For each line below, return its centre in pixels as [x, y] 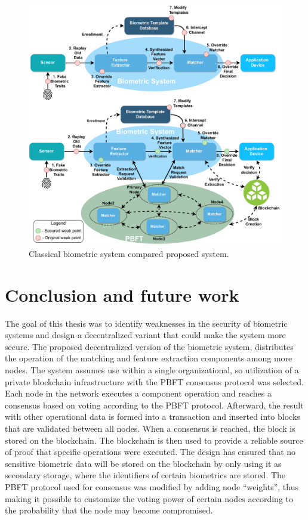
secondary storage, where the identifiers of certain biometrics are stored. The [145, 475]
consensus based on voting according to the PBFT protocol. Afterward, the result [154, 405]
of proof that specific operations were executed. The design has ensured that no [150, 452]
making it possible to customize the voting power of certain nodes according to [149, 498]
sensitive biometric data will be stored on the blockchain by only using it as [143, 463]
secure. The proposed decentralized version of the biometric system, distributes [149, 346]
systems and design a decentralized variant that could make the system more [145, 335]
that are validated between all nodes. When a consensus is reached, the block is [150, 428]
